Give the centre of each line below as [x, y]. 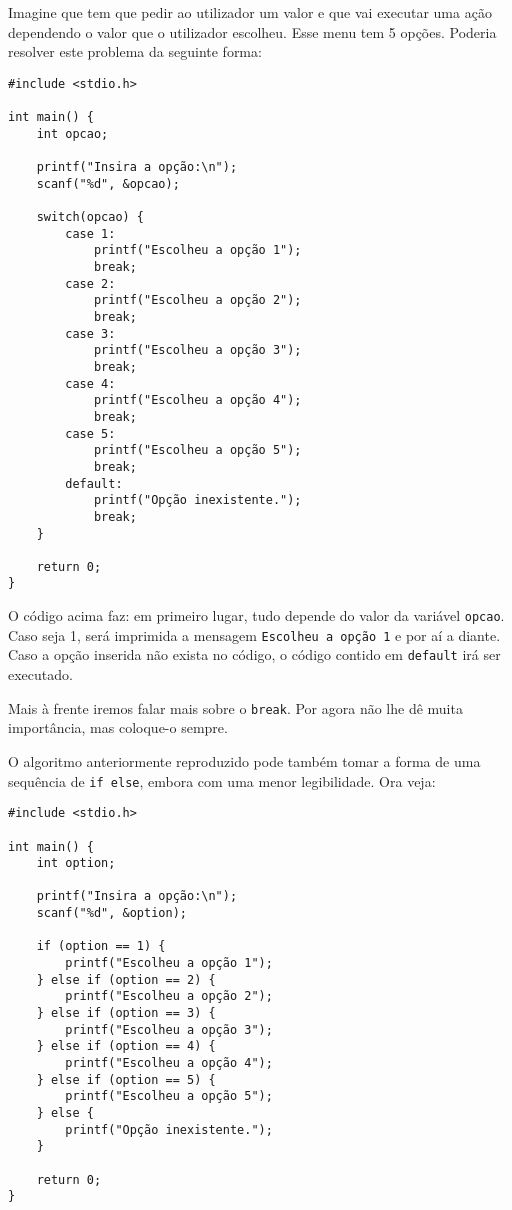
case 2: [90, 283]
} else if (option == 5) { [126, 1079]
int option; [76, 863]
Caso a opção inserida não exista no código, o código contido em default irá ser [254, 654]
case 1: [90, 233]
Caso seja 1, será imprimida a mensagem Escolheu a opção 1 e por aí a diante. [254, 634]
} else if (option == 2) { [126, 979]
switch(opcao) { [90, 217]
